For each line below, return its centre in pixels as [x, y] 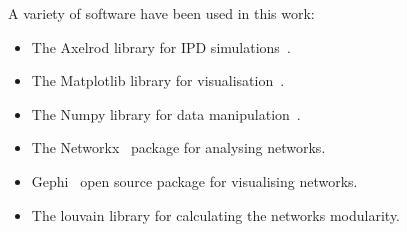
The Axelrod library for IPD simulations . [161, 46]
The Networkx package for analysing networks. [178, 147]
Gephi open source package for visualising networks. [194, 180]
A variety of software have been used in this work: [161, 13]
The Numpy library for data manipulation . [166, 113]
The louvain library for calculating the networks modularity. [216, 214]
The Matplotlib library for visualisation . [158, 80]
